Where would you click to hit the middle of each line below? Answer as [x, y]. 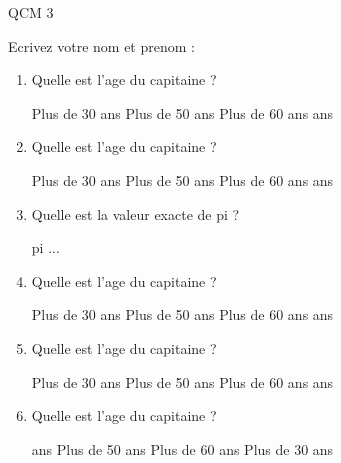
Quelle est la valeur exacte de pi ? [135, 213]
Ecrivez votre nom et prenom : [101, 45]
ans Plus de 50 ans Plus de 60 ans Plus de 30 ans [182, 448]
